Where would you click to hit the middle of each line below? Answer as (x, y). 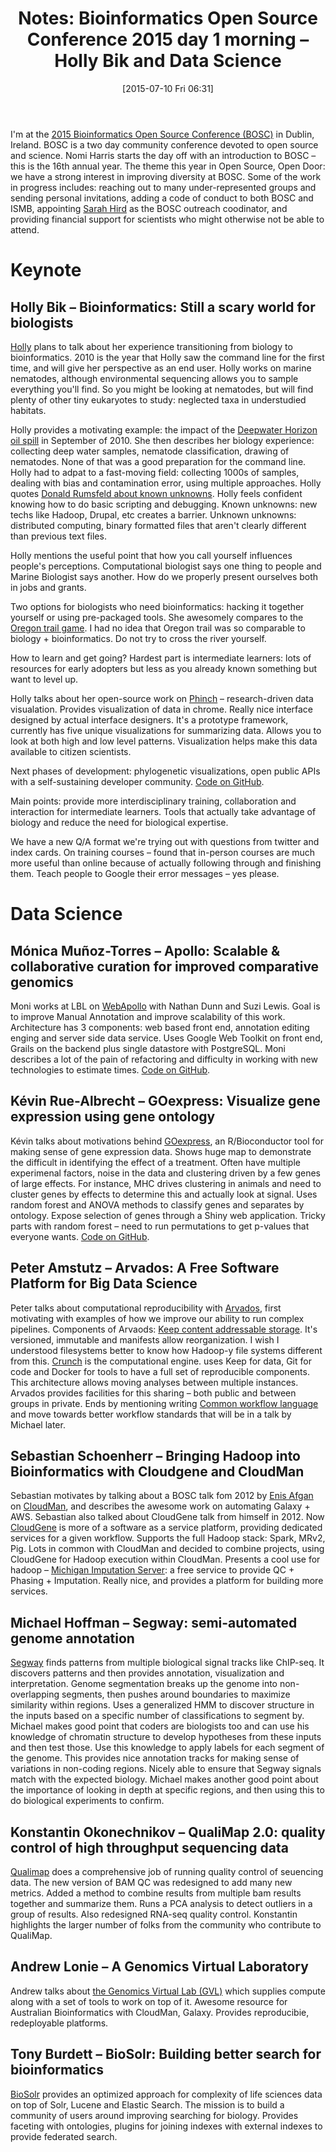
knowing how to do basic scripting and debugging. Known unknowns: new (164, 504)
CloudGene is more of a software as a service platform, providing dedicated (166, 1528)
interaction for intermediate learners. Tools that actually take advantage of (163, 811)
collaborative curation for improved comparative (165, 966)
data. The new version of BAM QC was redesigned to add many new (151, 1882)
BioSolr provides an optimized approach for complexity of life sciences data (166, 2094)
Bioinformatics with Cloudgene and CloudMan (157, 1471)
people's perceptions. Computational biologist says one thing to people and (166, 566)
